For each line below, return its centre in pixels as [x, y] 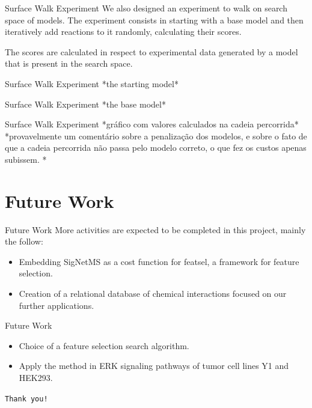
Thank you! [26, 399]
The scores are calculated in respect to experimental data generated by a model [151, 51]
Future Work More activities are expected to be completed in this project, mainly [155, 229]
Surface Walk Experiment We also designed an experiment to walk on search [146, 8]
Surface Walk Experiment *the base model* [85, 104]
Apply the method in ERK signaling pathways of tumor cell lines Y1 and [154, 366]
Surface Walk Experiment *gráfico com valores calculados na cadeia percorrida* [152, 124]
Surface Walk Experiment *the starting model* [92, 83]
